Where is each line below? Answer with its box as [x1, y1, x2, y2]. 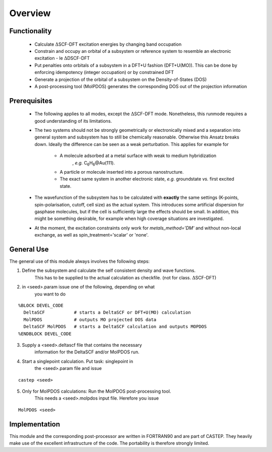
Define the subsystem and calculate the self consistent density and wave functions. [22, 267, 196, 274]
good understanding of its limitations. [34, 118, 112, 124]
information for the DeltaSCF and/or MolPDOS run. [34, 349, 140, 355]
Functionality [9, 27, 52, 35]
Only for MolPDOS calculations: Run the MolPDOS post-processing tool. [22, 388, 171, 394]
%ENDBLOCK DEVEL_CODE [18, 331, 72, 337]
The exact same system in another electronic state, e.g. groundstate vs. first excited [59, 176, 234, 182]
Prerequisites [9, 96, 52, 105]
